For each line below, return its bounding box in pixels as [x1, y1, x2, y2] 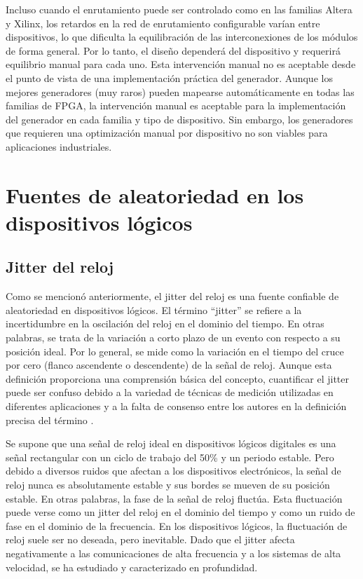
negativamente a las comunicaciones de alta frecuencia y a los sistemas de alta [6, 545, 341, 560]
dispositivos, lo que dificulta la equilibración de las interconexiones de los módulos [6, 29, 358, 44]
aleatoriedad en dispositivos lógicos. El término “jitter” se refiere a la [6, 302, 302, 317]
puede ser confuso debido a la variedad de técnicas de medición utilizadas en [6, 385, 334, 400]
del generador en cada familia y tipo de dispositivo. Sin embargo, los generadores [6, 111, 353, 126]
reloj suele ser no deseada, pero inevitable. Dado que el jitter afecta [6, 532, 295, 547]
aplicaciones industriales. [6, 139, 112, 154]
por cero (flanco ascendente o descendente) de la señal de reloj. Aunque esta [6, 357, 332, 372]
